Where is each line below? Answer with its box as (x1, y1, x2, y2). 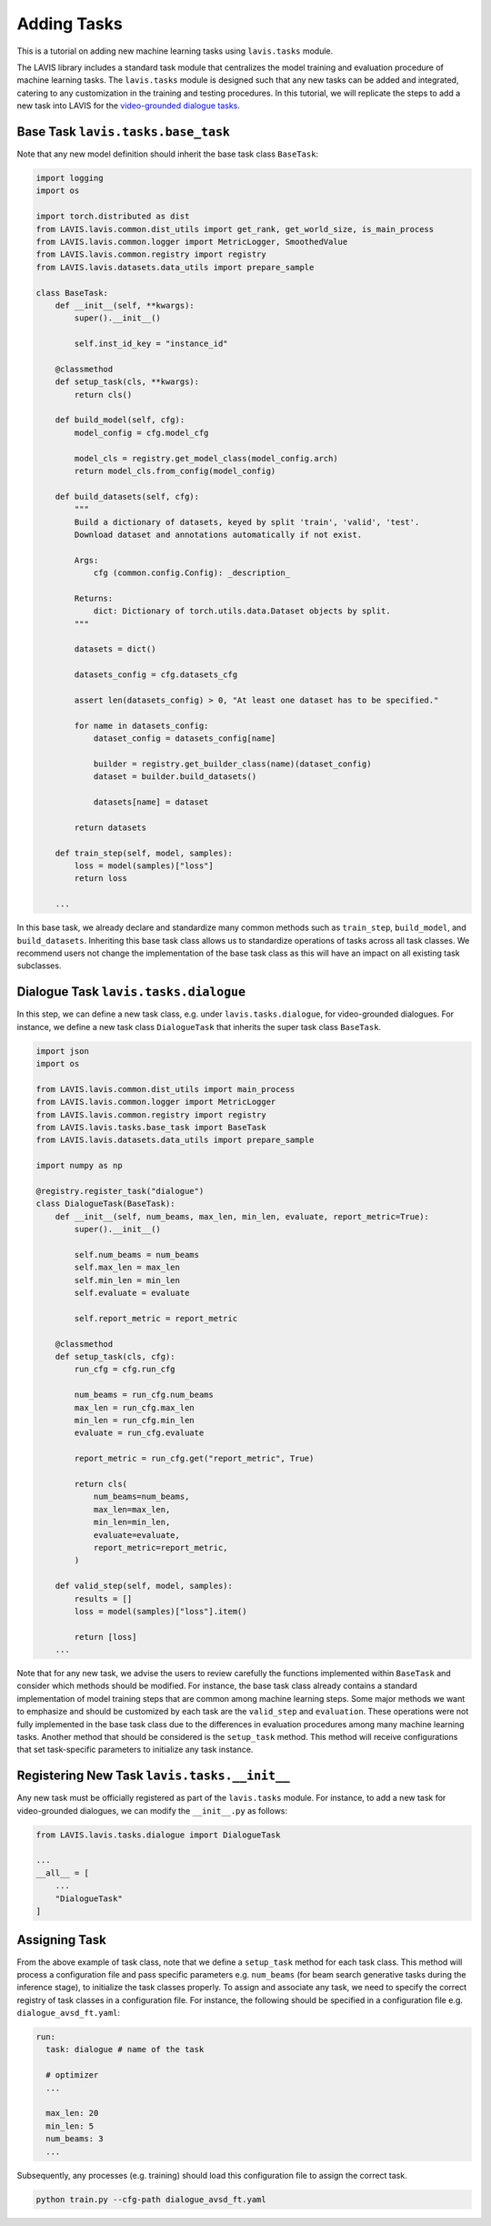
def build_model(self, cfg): (55, 415, 185, 425)
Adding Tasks (16, 14, 123, 34)
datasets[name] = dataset (93, 797, 209, 807)
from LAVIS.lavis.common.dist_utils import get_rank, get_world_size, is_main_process (35, 224, 435, 234)
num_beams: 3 (45, 2134, 104, 2144)
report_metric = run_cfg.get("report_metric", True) (74, 1453, 315, 1464)
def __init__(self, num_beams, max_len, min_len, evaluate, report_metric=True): (55, 1211, 429, 1221)
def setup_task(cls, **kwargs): (55, 377, 200, 387)
